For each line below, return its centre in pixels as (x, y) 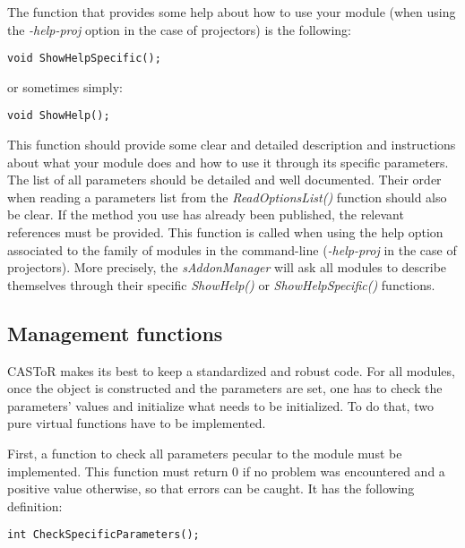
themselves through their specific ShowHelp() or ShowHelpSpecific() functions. (221, 284)
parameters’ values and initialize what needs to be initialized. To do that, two (220, 405)
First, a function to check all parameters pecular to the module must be (205, 454)
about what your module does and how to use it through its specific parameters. (228, 162)
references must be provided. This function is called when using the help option (225, 232)
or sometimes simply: (65, 86)
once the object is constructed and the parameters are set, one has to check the (225, 388)
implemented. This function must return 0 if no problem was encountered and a (226, 471)
